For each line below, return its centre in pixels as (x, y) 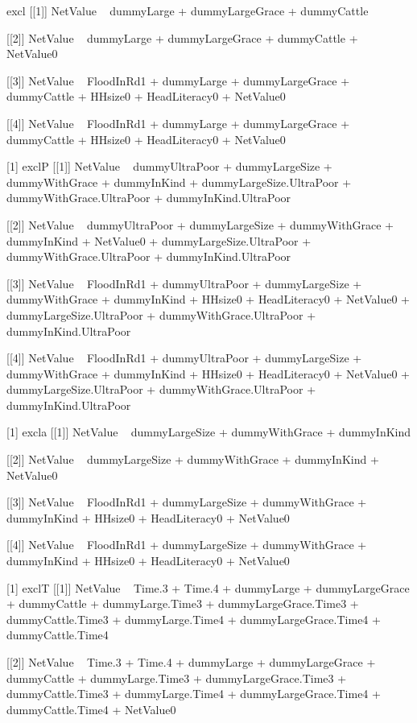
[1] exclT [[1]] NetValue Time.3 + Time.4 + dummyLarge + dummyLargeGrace (208, 587)
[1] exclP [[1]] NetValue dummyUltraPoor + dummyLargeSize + (169, 166)
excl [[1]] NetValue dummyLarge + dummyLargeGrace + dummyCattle (188, 10)
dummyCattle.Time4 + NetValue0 (91, 709)
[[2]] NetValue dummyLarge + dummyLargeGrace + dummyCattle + (182, 37)
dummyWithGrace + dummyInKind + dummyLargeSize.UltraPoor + (179, 182)
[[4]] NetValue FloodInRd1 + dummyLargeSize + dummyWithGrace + (187, 545)
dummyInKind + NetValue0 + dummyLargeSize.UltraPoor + (159, 240)
